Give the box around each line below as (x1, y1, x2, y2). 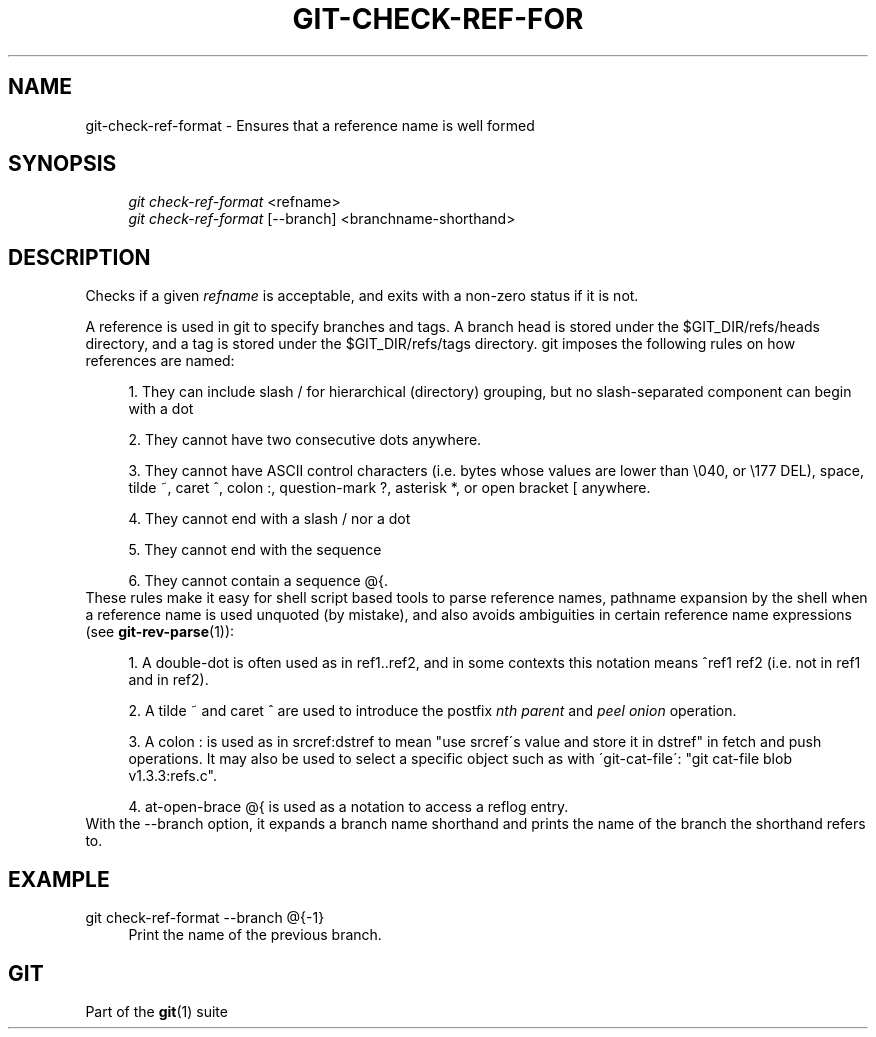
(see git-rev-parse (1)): (85, 623, 235, 641)
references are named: (85, 352, 235, 370)
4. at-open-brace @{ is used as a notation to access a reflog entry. (128, 798, 569, 816)
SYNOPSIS (8, 151, 117, 177)
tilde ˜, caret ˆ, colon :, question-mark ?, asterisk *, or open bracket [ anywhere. (128, 479, 651, 497)
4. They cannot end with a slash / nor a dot (128, 510, 411, 528)
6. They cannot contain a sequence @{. (128, 572, 389, 590)
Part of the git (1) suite (85, 1002, 228, 1020)
